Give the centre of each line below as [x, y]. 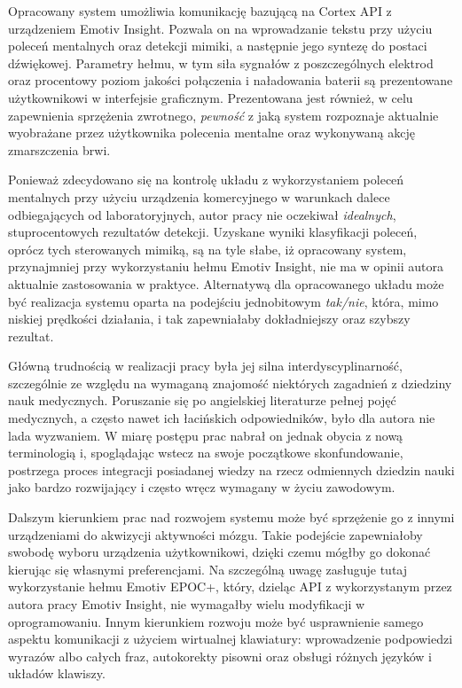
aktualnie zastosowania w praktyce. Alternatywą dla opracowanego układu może [226, 283]
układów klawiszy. [57, 673]
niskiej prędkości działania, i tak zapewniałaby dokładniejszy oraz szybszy [209, 319]
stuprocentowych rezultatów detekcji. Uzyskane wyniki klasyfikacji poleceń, [213, 232]
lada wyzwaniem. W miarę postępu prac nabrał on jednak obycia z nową [206, 435]
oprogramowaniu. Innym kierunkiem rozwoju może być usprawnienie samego [216, 621]
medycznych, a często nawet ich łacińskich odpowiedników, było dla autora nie [222, 418]
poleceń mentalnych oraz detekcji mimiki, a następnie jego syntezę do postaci [218, 46]
